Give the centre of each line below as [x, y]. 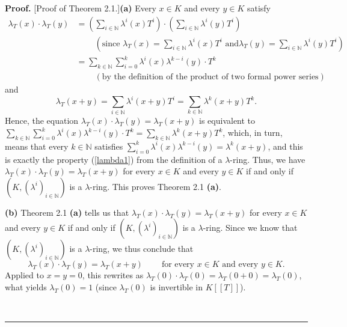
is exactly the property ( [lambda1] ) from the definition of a [114, 159]
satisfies [109, 146]
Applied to [24, 275]
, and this [285, 146]
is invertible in [177, 287]
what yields [26, 287]
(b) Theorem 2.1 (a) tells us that [67, 212]
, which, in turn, [253, 133]
